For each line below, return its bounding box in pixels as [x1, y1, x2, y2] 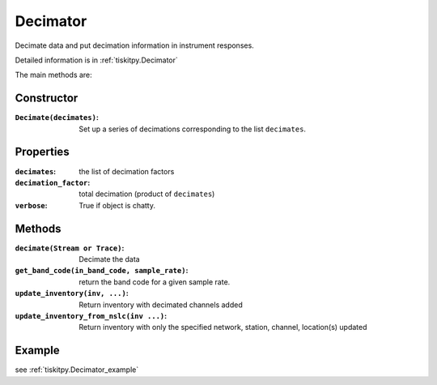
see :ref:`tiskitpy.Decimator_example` [15, 365, 139, 374]
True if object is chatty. [78, 200, 156, 210]
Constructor [15, 92, 78, 105]
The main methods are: [15, 70, 92, 80]
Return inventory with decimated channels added [78, 300, 243, 310]
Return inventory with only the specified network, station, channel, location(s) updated [78, 323, 367, 332]
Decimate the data [78, 255, 141, 263]
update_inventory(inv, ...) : [15, 289, 129, 298]
